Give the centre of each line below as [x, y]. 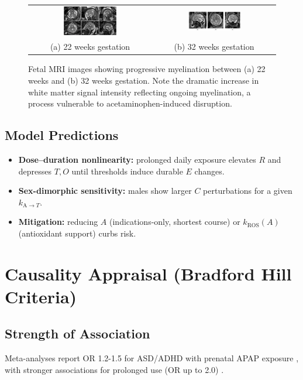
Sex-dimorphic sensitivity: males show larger [105, 191]
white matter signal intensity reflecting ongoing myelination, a [140, 92]
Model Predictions [62, 135]
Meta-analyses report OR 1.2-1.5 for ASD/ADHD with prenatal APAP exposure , [152, 358]
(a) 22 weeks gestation [90, 47]
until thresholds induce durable [127, 171]
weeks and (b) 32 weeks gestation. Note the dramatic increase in [144, 80]
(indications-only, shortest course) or [175, 222]
